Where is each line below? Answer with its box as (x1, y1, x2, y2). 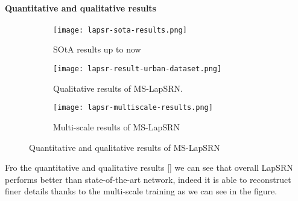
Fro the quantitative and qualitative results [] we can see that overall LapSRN (5, 161, 293, 174)
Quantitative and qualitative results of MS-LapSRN (29, 141, 220, 153)
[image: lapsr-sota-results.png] (53, 25, 187, 34)
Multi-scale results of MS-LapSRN (53, 120, 180, 133)
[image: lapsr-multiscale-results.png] (53, 103, 213, 112)
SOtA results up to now (53, 43, 141, 56)
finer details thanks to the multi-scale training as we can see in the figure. (5, 185, 277, 197)
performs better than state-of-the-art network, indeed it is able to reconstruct (5, 173, 291, 185)
